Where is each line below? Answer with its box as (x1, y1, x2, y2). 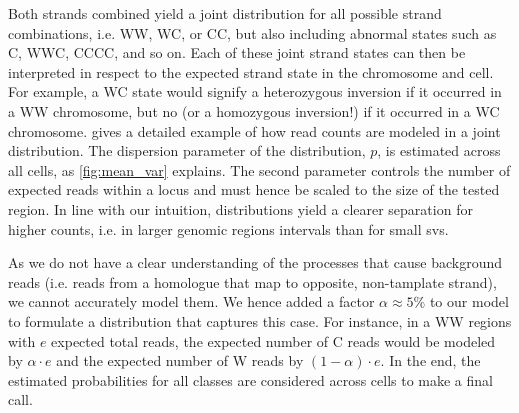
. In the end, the (380, 350, 481, 371)
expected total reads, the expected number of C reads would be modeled (51, 330, 496, 351)
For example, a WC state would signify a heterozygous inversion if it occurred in (8, 81, 502, 102)
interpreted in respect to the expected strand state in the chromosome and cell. (8, 61, 494, 82)
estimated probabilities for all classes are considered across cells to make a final (8, 369, 493, 390)
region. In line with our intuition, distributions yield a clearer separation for (8, 198, 473, 219)
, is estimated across (377, 140, 501, 161)
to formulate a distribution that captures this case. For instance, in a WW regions (8, 310, 512, 331)
